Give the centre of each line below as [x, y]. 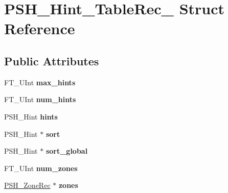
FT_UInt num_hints [40, 99]
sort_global [67, 151]
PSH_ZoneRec [27, 185]
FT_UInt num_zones [41, 168]
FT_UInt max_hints [40, 82]
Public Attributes [52, 61]
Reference [40, 28]
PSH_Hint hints [31, 116]
